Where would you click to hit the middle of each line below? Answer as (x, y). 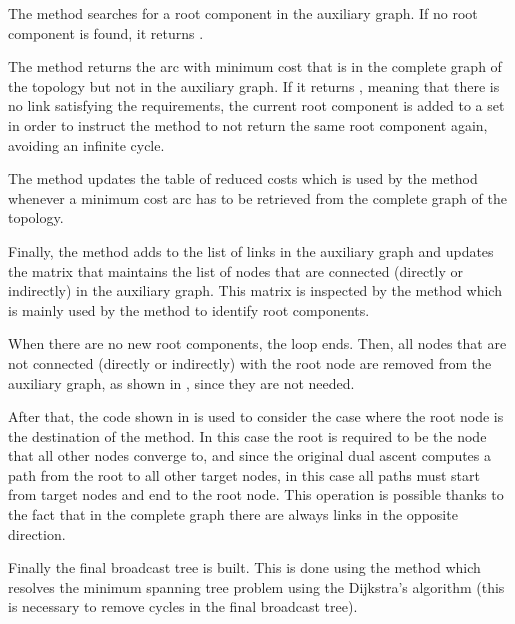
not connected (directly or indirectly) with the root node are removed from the (250, 362)
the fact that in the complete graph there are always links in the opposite (233, 514)
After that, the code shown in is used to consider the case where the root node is (256, 416)
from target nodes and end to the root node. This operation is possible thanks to (256, 494)
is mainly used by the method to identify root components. (189, 309)
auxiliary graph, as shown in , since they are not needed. (181, 382)
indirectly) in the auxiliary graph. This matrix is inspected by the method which (255, 290)
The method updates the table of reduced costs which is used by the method (243, 178)
